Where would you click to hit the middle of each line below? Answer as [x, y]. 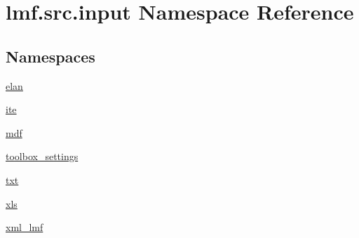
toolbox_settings [42, 156]
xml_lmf [25, 227]
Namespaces [50, 56]
